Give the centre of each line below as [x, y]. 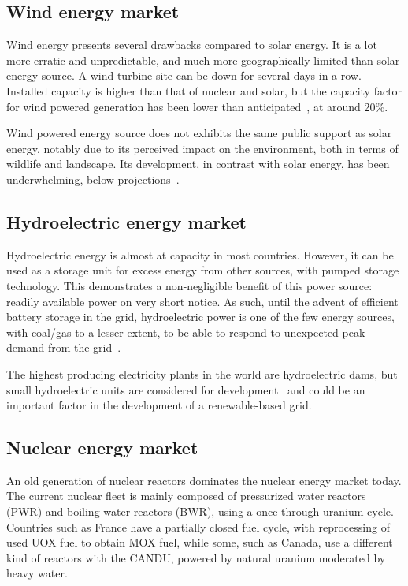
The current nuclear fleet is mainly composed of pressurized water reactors [186, 496]
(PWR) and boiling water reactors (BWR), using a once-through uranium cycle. [200, 511]
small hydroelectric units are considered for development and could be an [186, 389]
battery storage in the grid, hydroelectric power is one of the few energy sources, [200, 317]
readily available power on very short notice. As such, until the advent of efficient [202, 301]
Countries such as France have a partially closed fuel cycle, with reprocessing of [198, 526]
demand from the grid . [64, 347]
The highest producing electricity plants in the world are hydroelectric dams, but [202, 373]
